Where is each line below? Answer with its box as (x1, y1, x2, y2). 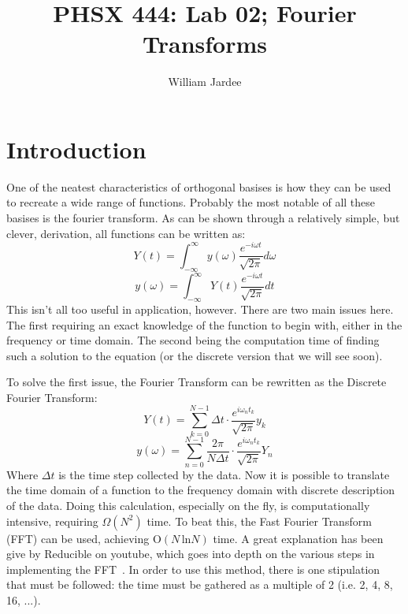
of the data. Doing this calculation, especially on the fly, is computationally (6, 497, 370, 513)
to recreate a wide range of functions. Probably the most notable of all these (6, 194, 376, 210)
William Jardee (168, 73, 242, 90)
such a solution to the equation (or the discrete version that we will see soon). (6, 347, 383, 363)
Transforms (143, 28, 267, 60)
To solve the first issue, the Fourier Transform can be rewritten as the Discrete (6, 374, 387, 390)
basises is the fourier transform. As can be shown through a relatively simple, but (6, 210, 400, 226)
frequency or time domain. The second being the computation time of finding (6, 332, 380, 348)
